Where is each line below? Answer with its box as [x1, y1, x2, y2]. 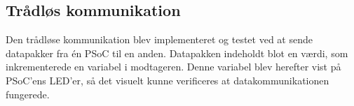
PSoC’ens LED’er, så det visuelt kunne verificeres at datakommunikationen [6, 73, 329, 87]
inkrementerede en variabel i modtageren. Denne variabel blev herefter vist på [6, 59, 341, 74]
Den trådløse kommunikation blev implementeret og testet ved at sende [6, 32, 313, 47]
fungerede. [6, 86, 50, 101]
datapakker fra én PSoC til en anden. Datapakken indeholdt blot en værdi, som [6, 45, 348, 60]
